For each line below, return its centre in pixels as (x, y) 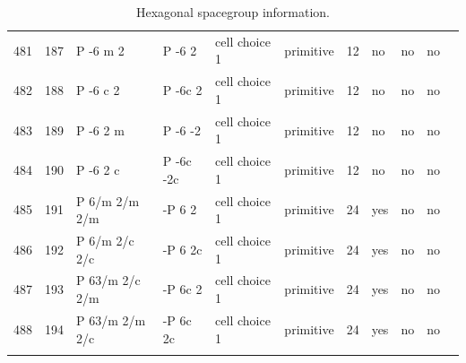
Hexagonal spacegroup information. (233, 12)
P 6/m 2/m (108, 200)
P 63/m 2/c (108, 280)
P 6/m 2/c (105, 241)
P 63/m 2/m (111, 320)
